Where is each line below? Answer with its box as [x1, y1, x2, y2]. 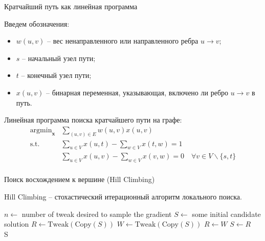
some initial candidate [192, 208, 261, 219]
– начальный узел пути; [22, 52, 96, 63]
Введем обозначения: [4, 18, 70, 29]
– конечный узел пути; [21, 70, 92, 81]
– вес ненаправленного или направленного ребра [47, 35, 198, 46]
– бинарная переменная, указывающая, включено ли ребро [46, 87, 229, 97]
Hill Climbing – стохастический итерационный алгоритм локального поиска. [4, 191, 242, 202]
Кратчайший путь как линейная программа [4, 1, 138, 11]
